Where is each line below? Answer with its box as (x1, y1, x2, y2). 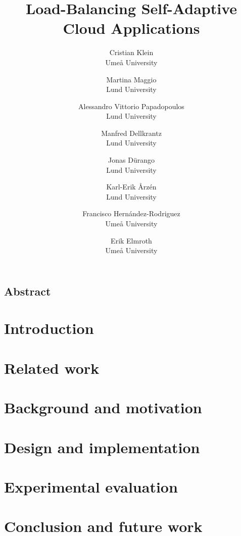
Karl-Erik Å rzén (106, 181, 157, 192)
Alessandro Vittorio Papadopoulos (78, 101, 184, 111)
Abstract (4, 283, 51, 299)
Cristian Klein (109, 47, 154, 58)
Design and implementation (4, 436, 200, 457)
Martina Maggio (106, 74, 157, 84)
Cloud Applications (63, 18, 200, 38)
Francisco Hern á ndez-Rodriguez (82, 208, 180, 219)
